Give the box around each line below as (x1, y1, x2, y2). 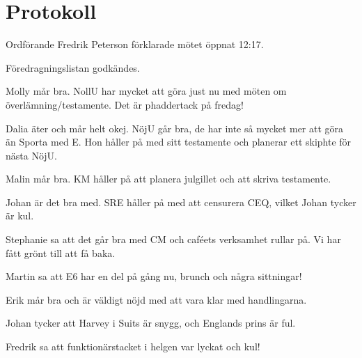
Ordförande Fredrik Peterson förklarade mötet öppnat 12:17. (6, 37, 264, 52)
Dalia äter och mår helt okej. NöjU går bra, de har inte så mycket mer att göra (6, 120, 344, 135)
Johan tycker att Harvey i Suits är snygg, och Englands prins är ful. (6, 316, 296, 330)
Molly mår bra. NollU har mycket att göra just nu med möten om (6, 84, 287, 98)
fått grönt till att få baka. (6, 245, 116, 260)
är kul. (6, 208, 34, 223)
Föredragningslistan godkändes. (6, 60, 140, 75)
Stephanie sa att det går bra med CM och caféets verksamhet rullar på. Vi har (6, 232, 341, 247)
